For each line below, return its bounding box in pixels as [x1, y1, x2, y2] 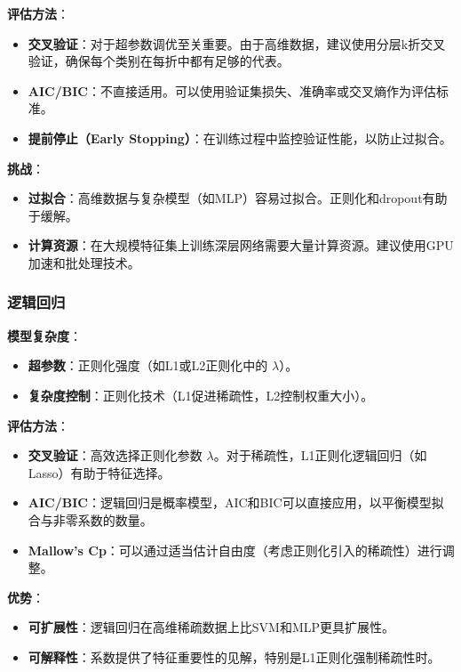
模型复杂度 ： [7, 326, 82, 344]
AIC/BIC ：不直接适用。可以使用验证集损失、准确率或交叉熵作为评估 [28, 81, 436, 100]
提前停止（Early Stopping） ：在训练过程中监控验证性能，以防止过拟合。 [28, 128, 452, 147]
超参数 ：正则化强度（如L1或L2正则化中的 [28, 356, 268, 375]
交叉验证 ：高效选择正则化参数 [28, 446, 203, 465]
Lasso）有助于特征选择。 [28, 463, 171, 482]
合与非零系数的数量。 [28, 510, 153, 529]
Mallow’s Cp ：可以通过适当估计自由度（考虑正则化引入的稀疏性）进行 [28, 540, 442, 559]
